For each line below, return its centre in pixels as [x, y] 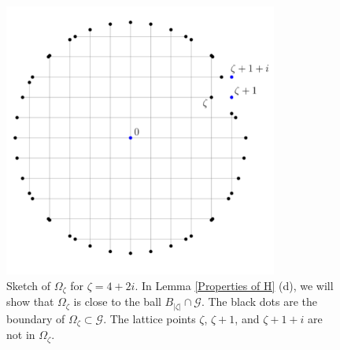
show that [30, 302]
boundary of [36, 318]
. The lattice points [150, 318]
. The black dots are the [259, 302]
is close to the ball [117, 302]
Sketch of [28, 285]
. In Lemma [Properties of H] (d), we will [234, 285]
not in [21, 335]
